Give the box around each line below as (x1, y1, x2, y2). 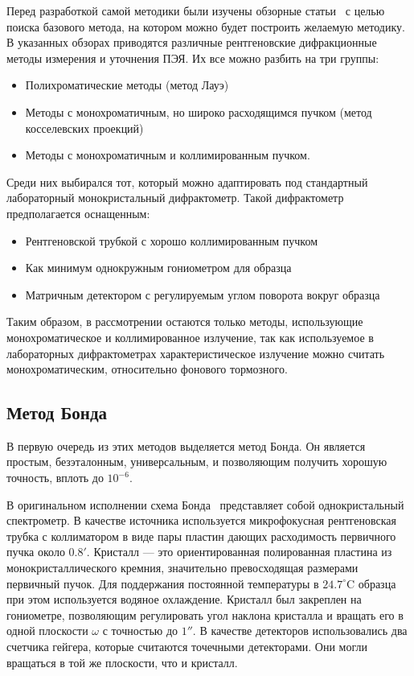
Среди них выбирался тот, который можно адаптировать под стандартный (6, 173, 368, 190)
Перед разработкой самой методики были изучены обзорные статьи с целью (6, 2, 385, 19)
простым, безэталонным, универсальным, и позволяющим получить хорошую (6, 453, 387, 470)
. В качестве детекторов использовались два (192, 622, 408, 639)
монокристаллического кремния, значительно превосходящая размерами (6, 559, 359, 576)
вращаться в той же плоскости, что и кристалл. (6, 653, 238, 670)
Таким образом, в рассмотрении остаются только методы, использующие (6, 313, 363, 330)
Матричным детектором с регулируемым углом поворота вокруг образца (25, 286, 380, 303)
